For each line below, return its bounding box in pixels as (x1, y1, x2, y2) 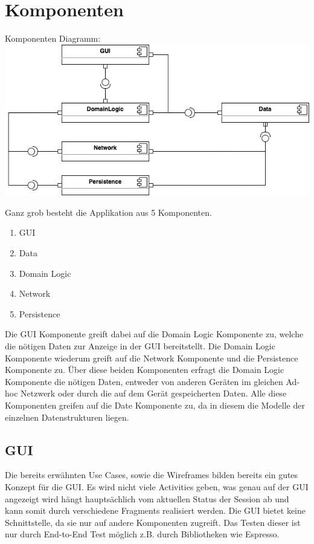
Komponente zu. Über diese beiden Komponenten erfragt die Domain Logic (5, 363, 284, 376)
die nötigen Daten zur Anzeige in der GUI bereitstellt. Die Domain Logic (5, 340, 275, 352)
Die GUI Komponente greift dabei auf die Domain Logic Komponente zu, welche (5, 328, 304, 340)
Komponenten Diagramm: (5, 32, 101, 45)
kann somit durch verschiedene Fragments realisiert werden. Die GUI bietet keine (5, 504, 306, 517)
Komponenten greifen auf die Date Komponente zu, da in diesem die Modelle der (5, 399, 305, 412)
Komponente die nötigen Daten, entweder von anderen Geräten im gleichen (5, 375, 283, 387)
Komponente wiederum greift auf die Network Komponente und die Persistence (5, 351, 298, 364)
